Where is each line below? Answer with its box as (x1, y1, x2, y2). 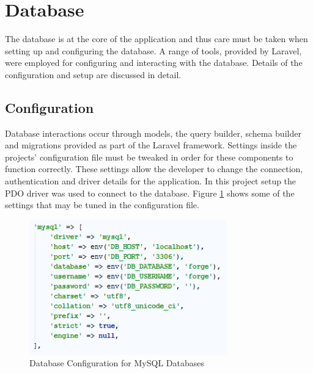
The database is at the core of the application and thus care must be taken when (5, 32, 308, 45)
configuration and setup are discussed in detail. (5, 68, 182, 81)
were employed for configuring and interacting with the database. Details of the (5, 56, 303, 69)
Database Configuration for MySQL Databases (29, 357, 204, 369)
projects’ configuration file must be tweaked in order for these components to (5, 150, 293, 163)
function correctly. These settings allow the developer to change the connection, (5, 162, 303, 175)
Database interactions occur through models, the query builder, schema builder (5, 126, 301, 139)
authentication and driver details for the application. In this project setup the (5, 175, 296, 187)
